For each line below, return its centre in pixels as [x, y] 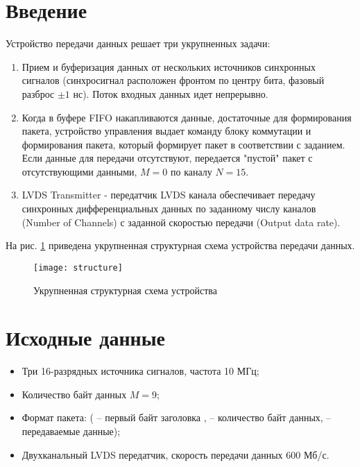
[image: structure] [78, 268]
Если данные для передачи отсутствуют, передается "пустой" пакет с [167, 158]
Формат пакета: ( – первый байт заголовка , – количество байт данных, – [177, 417]
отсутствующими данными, [79, 171]
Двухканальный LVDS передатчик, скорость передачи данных [152, 454]
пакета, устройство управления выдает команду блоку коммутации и [166, 131]
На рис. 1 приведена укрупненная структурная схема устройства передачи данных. [180, 245]
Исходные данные [85, 338]
